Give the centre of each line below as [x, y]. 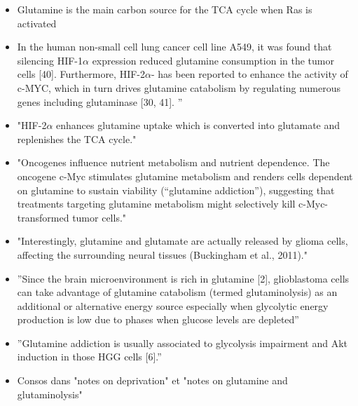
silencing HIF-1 [50, 60]
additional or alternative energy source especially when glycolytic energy [173, 305]
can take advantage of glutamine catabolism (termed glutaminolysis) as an [177, 292]
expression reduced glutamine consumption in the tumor [213, 60]
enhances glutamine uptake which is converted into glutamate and [198, 125]
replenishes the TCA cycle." [77, 138]
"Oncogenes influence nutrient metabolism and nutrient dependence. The [173, 162]
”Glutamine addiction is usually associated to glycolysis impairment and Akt [182, 343]
